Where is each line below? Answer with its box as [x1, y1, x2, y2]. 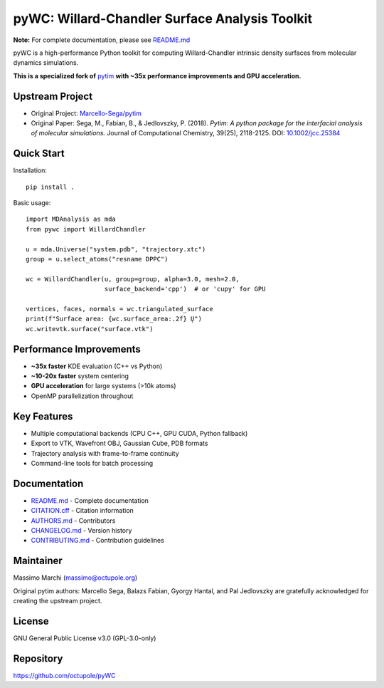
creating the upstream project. [13, 597, 102, 605]
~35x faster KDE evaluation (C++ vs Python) [31, 362, 163, 370]
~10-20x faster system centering [31, 372, 129, 380]
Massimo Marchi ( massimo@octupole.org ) [13, 573, 138, 582]
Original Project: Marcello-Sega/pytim [31, 109, 142, 118]
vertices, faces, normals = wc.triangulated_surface [26, 305, 213, 313]
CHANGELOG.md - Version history [31, 526, 132, 535]
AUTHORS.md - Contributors [31, 516, 116, 525]
